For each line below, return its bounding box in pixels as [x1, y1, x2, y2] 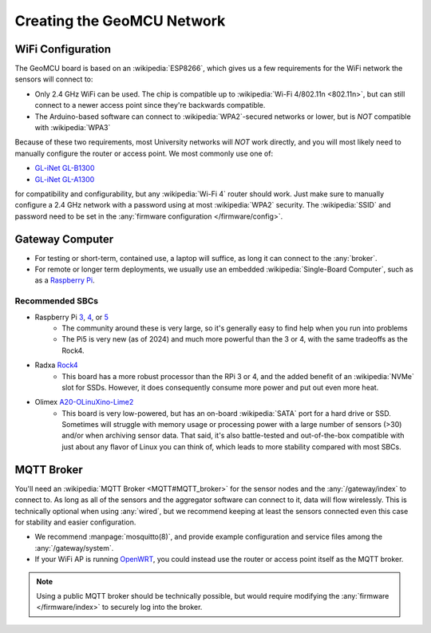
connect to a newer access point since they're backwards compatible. [34, 101, 266, 110]
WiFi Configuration [14, 42, 112, 56]
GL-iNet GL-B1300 [34, 164, 95, 173]
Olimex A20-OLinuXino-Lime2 [34, 398, 134, 407]
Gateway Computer [14, 232, 114, 246]
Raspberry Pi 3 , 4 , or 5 [34, 312, 109, 322]
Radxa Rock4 [34, 360, 79, 370]
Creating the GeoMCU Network [14, 12, 226, 30]
